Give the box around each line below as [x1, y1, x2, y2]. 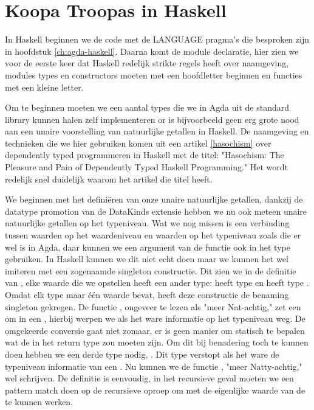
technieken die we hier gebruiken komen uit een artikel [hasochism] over [5, 136, 271, 149]
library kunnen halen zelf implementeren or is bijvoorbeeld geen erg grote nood [5, 113, 299, 125]
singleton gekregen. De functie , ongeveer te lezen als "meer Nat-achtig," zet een [5, 300, 301, 313]
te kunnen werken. [5, 395, 73, 408]
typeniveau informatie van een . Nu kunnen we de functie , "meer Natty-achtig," [5, 360, 302, 372]
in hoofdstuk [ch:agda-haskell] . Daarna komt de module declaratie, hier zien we [5, 44, 299, 57]
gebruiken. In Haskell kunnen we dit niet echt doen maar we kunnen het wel [5, 252, 288, 265]
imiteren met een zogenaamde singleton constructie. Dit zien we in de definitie [5, 264, 296, 277]
